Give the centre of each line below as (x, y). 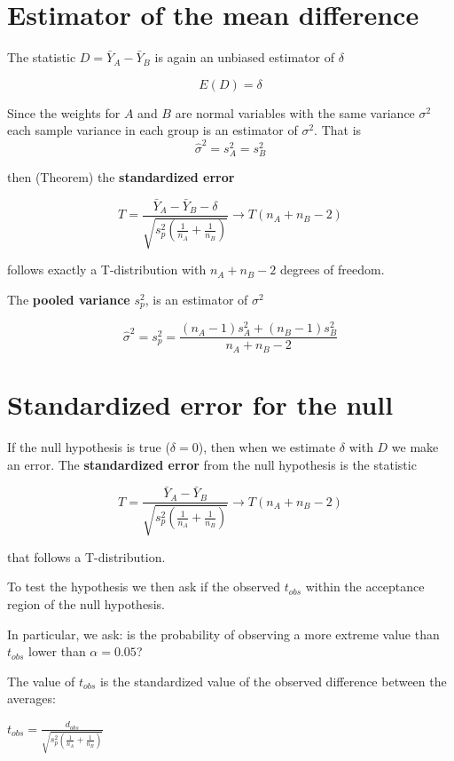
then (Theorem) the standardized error (121, 176)
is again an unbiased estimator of (244, 57)
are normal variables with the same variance (295, 112)
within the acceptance (365, 587)
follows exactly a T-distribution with (107, 270)
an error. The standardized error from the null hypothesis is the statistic (212, 464)
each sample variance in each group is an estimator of (153, 130)
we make (415, 446)
